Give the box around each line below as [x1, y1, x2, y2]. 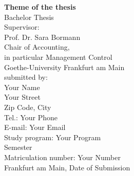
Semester [4, 142, 32, 152]
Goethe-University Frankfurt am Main [4, 61, 125, 72]
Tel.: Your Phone [4, 112, 58, 122]
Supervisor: [4, 21, 40, 32]
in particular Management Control [4, 51, 112, 62]
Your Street [4, 92, 41, 102]
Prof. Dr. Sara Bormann [4, 31, 81, 42]
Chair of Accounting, [4, 41, 70, 52]
